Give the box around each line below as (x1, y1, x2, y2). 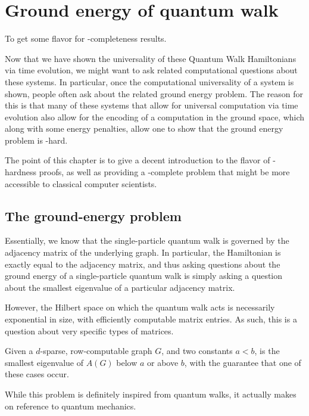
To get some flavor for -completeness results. (5, 32, 167, 45)
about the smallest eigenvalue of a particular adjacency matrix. (5, 281, 235, 293)
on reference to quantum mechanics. (5, 399, 136, 412)
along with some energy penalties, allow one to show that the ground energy (5, 122, 283, 135)
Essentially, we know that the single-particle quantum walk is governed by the (5, 234, 289, 247)
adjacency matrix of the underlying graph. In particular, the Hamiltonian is (5, 246, 281, 259)
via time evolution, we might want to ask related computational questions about (5, 64, 298, 76)
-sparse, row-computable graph (40, 344, 152, 357)
